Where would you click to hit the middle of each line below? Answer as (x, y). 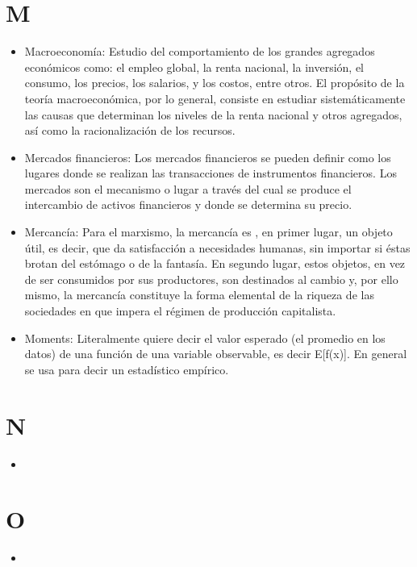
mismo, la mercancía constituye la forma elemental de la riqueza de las (199, 295)
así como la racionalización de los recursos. (130, 130)
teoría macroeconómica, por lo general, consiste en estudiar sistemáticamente (215, 98)
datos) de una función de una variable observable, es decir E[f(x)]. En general (216, 354)
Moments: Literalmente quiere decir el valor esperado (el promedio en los (205, 338)
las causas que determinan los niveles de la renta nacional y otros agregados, (213, 114)
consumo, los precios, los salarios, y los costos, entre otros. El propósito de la (215, 83)
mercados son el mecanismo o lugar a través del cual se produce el (188, 188)
